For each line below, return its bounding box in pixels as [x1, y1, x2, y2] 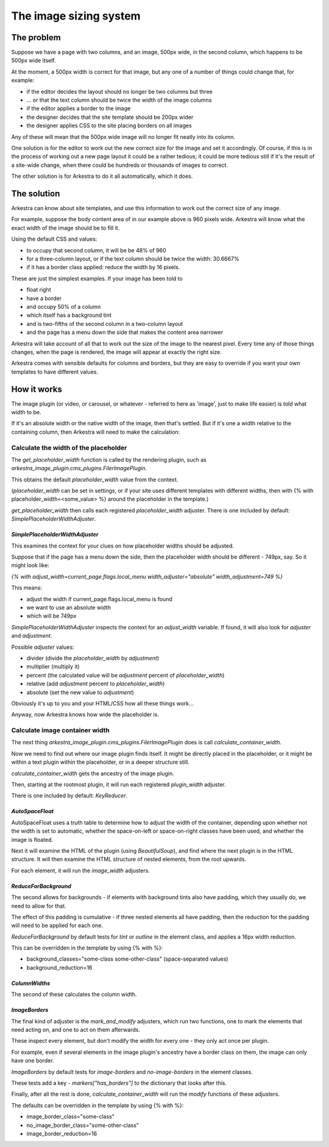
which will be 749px [26, 612, 77, 619]
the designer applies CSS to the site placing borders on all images [26, 122, 192, 129]
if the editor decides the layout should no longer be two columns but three [26, 88, 213, 95]
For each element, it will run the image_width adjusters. [11, 867, 150, 874]
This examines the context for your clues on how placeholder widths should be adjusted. [11, 542, 234, 549]
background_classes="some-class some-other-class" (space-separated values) [26, 955, 228, 962]
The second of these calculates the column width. [11, 990, 137, 998]
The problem [11, 32, 61, 43]
